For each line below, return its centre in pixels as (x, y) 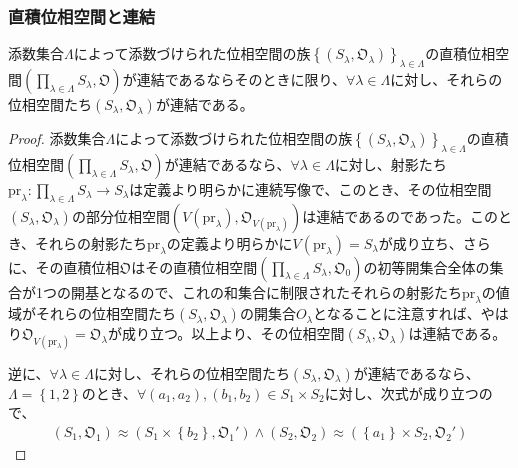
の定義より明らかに (229, 242)
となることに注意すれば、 (397, 313)
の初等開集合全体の (426, 266)
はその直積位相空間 (194, 266)
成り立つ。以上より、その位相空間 (233, 333)
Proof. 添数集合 (57, 138)
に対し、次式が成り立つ (401, 392)
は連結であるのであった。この (400, 215)
